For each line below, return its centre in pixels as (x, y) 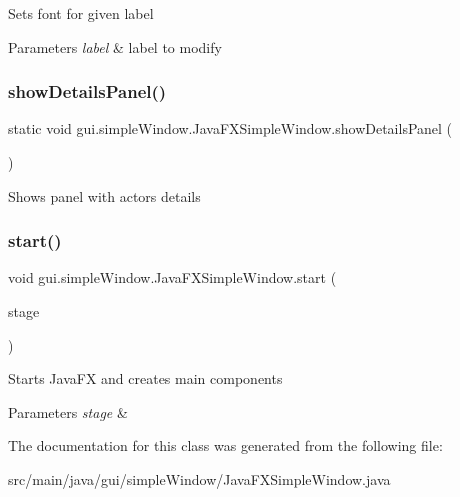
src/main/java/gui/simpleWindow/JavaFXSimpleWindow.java (199, 478)
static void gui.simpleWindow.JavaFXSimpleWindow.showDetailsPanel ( (230, 128)
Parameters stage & (68, 411)
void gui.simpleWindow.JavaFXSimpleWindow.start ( (172, 277)
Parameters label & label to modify (115, 46)
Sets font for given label (81, 13)
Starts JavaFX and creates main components (145, 378)
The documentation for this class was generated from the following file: (225, 445)
